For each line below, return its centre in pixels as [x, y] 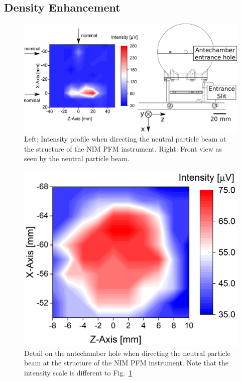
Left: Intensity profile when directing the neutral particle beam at [125, 139]
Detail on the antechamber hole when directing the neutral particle [127, 353]
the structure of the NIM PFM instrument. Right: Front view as [123, 148]
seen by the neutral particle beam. [77, 158]
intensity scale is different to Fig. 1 [78, 372]
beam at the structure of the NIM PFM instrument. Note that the [127, 363]
